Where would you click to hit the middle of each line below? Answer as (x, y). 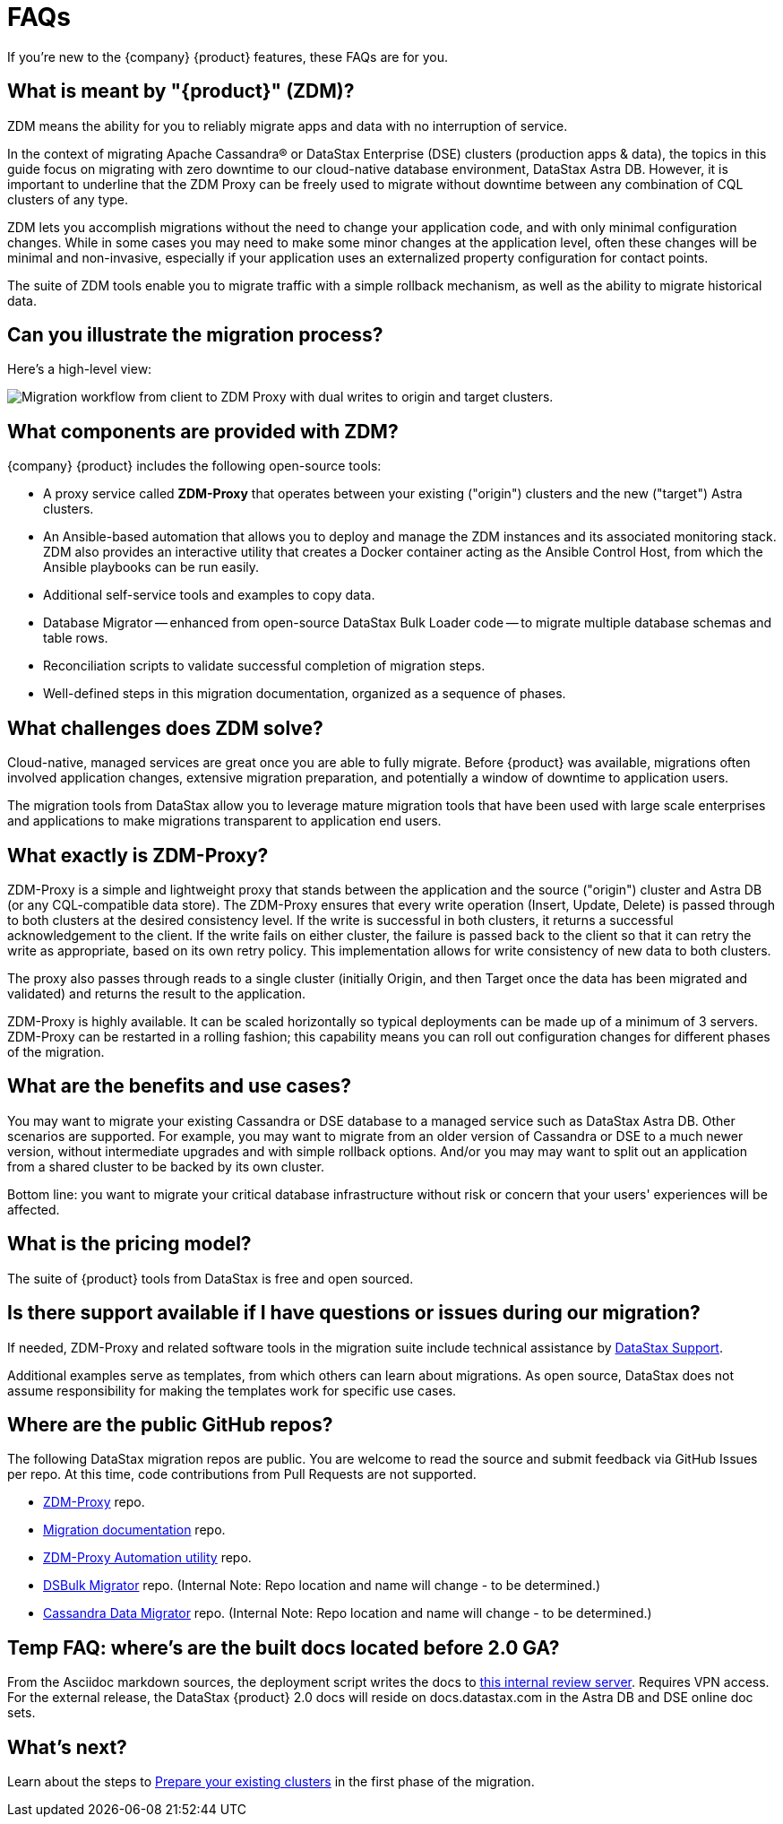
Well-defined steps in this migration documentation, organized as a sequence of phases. (305, 694)
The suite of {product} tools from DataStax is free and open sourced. (211, 1278)
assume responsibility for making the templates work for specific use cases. (232, 1390)
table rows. (76, 638)
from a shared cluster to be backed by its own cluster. (166, 1166)
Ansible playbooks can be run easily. (151, 567)
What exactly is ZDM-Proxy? (138, 855)
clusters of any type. (68, 199)
